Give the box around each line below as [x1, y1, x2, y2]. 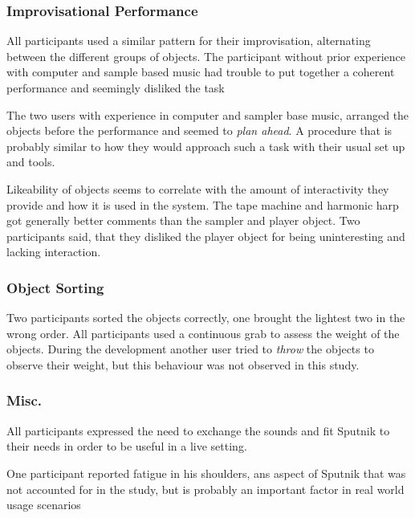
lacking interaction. [6, 243, 101, 260]
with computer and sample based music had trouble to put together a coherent [6, 63, 395, 80]
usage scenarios [6, 496, 81, 513]
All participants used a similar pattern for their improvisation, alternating [6, 32, 371, 49]
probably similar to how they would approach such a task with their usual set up [6, 137, 405, 154]
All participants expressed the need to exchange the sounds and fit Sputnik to [6, 422, 390, 438]
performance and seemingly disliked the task [6, 80, 225, 96]
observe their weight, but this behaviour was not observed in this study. [6, 356, 360, 373]
